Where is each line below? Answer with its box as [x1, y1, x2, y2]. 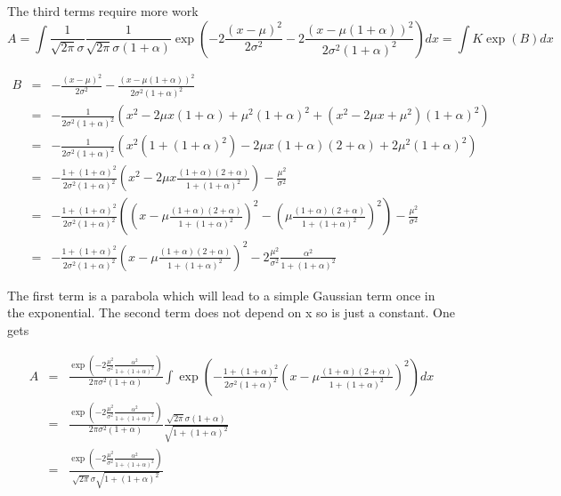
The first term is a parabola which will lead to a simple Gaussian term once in [7, 285, 435, 304]
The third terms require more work [7, 2, 199, 20]
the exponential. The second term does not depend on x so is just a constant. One [7, 303, 455, 322]
